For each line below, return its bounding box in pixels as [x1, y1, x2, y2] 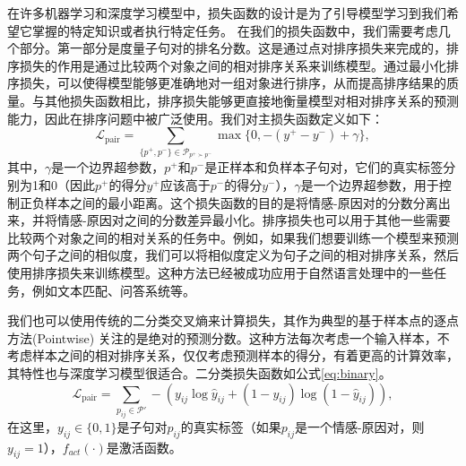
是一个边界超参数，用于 [300, 176, 439, 194]
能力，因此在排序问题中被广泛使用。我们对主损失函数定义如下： [7, 108, 384, 127]
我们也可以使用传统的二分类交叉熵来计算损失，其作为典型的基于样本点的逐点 [7, 311, 459, 330]
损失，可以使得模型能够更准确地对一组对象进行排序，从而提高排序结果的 [19, 73, 446, 92]
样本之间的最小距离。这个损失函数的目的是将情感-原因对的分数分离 [44, 193, 438, 211]
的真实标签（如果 [180, 417, 281, 436]
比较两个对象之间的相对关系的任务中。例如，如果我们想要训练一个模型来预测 [7, 228, 459, 246]
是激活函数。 [106, 437, 182, 456]
